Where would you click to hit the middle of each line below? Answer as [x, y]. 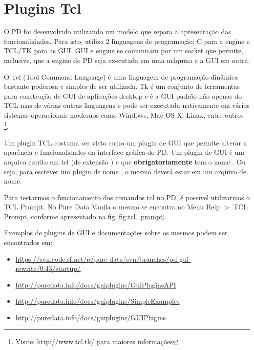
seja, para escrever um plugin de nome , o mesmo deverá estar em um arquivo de [125, 171]
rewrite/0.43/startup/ [48, 268]
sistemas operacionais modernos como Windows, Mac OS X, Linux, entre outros [124, 114]
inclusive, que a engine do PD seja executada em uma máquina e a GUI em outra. [127, 60]
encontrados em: [28, 242]
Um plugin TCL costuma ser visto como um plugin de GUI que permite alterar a [126, 142]
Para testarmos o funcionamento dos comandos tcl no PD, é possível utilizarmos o [127, 197]
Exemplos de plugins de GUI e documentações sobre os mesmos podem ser [116, 233]
